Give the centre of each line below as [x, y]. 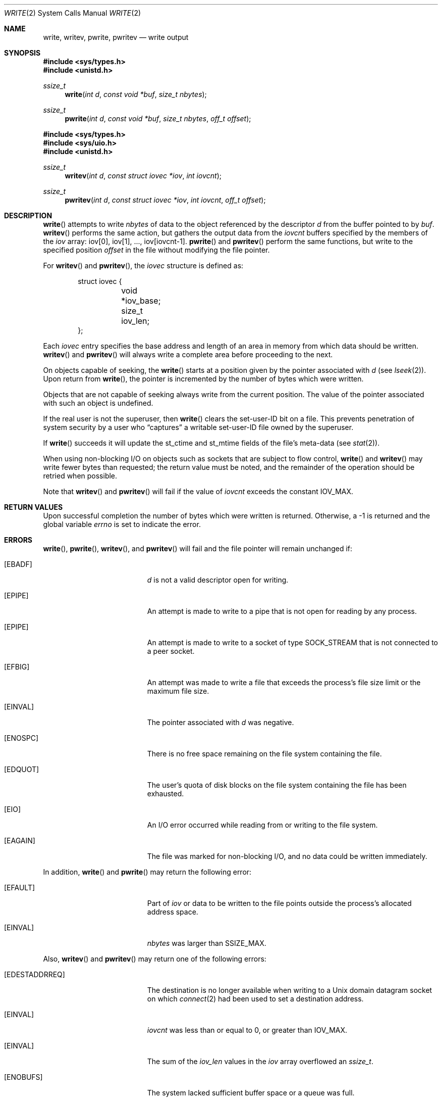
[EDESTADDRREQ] [35, 974]
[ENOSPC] [21, 738]
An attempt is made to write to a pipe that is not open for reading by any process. [282, 611]
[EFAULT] [20, 888]
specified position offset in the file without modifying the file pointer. [156, 250]
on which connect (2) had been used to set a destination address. [255, 999]
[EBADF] [18, 564]
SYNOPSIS [22, 53]
